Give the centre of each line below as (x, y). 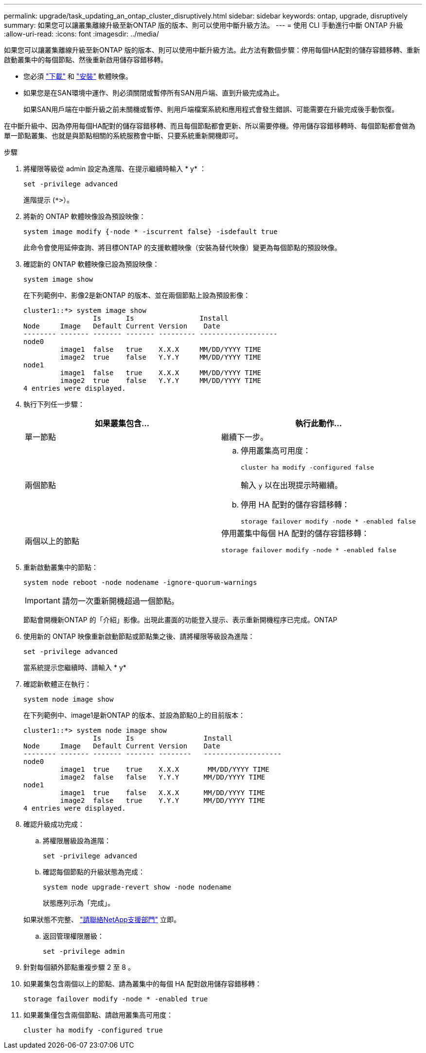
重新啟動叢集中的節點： (61, 567)
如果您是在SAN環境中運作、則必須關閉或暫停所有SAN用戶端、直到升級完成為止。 (153, 93)
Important (43, 600)
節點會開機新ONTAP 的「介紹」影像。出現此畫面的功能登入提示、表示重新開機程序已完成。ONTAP (180, 620)
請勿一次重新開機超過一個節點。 (120, 601)
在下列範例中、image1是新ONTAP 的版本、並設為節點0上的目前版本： (134, 715)
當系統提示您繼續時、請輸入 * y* (75, 667)
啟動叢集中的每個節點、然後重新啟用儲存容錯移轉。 (86, 60)
